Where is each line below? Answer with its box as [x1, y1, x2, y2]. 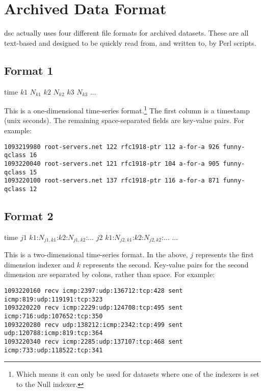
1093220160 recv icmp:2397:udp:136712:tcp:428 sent [4, 287, 183, 294]
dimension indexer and [4, 259, 75, 269]
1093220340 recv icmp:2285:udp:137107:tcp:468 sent [4, 338, 183, 345]
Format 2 [4, 207, 54, 223]
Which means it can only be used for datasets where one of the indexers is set [16, 369, 259, 379]
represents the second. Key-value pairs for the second [83, 259, 249, 269]
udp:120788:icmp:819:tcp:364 [4, 329, 103, 337]
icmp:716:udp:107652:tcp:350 [4, 312, 103, 320]
